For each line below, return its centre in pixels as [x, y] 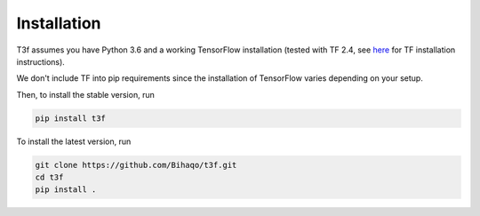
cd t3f [49, 177]
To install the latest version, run [74, 141]
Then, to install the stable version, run [85, 94]
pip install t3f [71, 118]
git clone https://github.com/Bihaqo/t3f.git [136, 165]
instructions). [41, 61]
